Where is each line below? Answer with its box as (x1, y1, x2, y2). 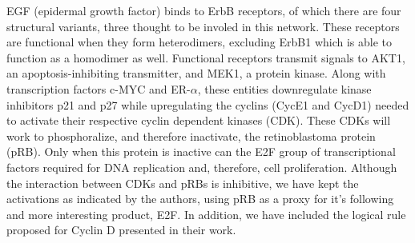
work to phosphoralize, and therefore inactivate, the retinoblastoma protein (6, 127, 376, 144)
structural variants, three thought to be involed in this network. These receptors (6, 18, 400, 34)
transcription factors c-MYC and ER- (6, 80, 191, 97)
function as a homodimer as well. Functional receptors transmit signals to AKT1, (6, 49, 405, 66)
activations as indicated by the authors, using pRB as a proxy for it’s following (6, 190, 394, 207)
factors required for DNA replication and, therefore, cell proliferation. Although (6, 158, 397, 175)
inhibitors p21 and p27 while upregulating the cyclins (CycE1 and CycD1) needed (6, 96, 409, 113)
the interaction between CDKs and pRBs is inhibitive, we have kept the (6, 174, 359, 191)
